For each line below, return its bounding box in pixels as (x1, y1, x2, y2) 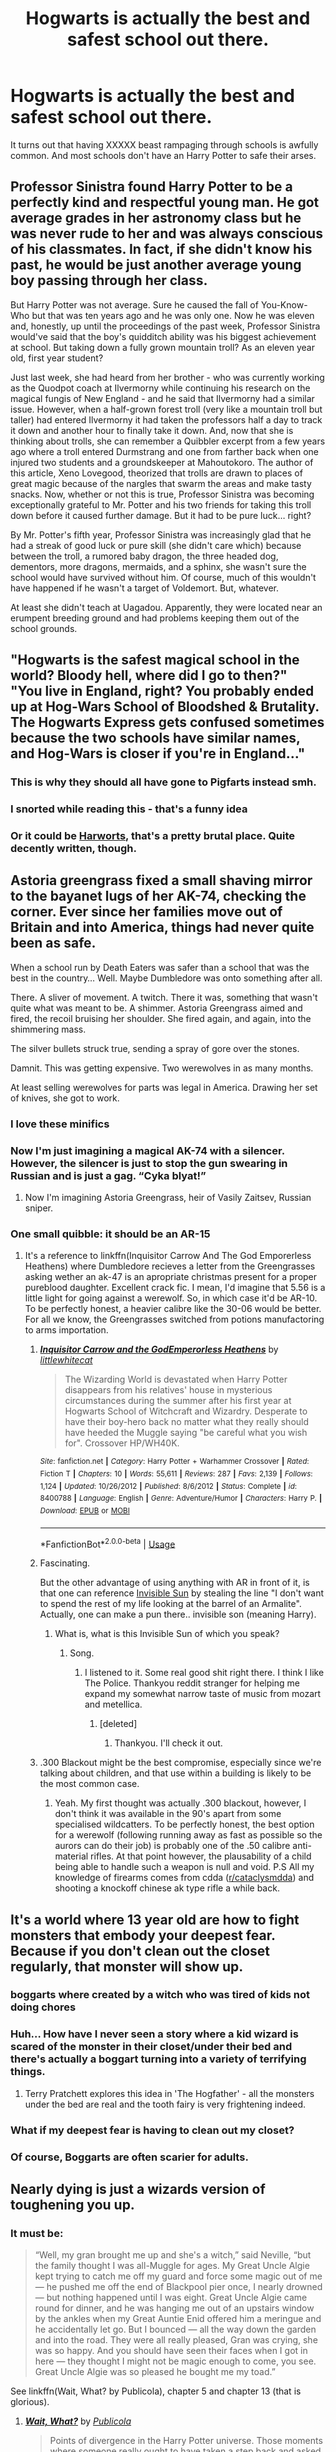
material (54, 1850, 89, 1862)
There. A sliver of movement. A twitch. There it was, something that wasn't (10, 991, 318, 1003)
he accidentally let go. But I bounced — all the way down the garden (34, 2323, 317, 2336)
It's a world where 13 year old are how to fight (10, 1911, 300, 1928)
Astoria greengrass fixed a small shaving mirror (10, 872, 313, 889)
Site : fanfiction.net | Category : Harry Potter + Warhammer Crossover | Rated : (39, 1457, 310, 1467)
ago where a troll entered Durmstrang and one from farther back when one (10, 445, 320, 457)
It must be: (10, 2226, 64, 2240)
